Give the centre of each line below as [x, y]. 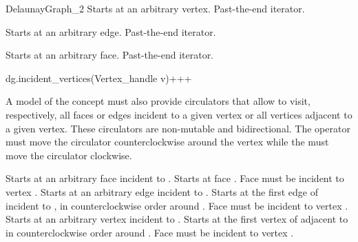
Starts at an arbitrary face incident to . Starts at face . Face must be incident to [175, 178]
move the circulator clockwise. [69, 155]
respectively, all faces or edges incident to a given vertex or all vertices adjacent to [179, 114]
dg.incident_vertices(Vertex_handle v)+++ [99, 78]
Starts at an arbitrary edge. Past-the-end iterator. [111, 31]
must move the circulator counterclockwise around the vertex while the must [167, 142]
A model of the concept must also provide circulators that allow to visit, [158, 101]
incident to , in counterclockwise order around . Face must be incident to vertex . [177, 205]
